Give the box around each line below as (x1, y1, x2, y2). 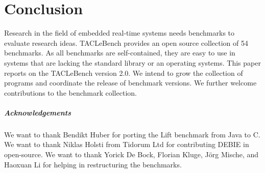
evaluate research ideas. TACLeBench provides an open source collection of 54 (4, 37, 248, 48)
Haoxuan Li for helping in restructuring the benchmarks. (4, 159, 182, 169)
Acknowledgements (4, 107, 71, 118)
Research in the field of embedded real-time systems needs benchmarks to (4, 27, 235, 38)
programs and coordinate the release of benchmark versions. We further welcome (4, 77, 257, 88)
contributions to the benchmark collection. (4, 87, 137, 98)
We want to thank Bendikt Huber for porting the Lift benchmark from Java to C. (4, 129, 260, 139)
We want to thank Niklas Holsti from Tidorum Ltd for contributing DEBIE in (4, 139, 249, 150)
